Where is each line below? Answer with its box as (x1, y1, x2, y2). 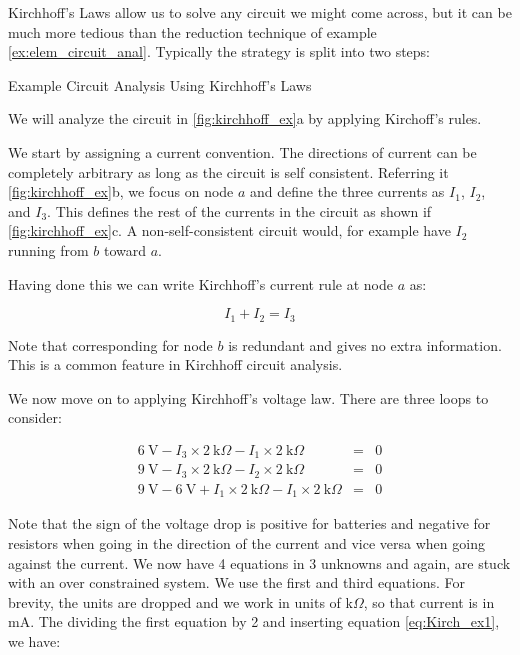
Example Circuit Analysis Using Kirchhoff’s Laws (8, 74, 312, 95)
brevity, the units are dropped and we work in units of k (8, 591, 353, 612)
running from (8, 239, 89, 260)
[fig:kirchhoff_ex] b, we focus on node (8, 181, 234, 202)
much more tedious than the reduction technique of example (8, 21, 377, 42)
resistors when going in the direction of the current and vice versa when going (8, 533, 485, 553)
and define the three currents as (250, 181, 445, 202)
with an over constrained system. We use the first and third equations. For (8, 572, 466, 593)
